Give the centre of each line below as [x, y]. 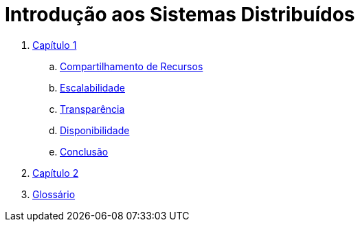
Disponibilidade [95, 130]
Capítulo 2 [56, 173]
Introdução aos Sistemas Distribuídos [180, 14]
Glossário [54, 194]
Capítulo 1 [55, 45]
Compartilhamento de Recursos [132, 66]
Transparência [92, 109]
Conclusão [84, 151]
